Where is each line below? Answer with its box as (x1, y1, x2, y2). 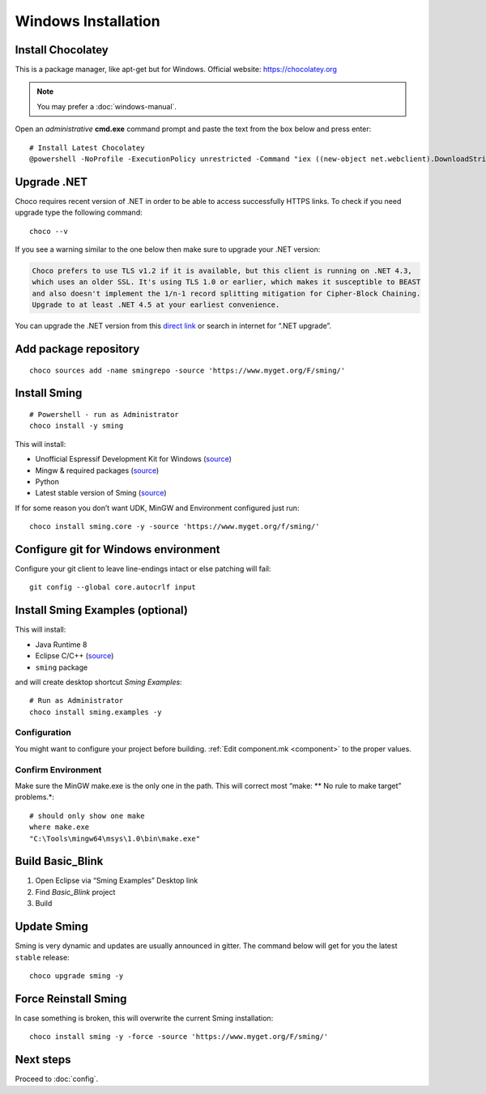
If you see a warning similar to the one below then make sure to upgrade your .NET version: (15, 245, 321, 254)
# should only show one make (29, 811, 145, 820)
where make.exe (29, 823, 90, 832)
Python (35, 477, 60, 486)
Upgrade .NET (15, 175, 88, 189)
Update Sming (15, 920, 88, 934)
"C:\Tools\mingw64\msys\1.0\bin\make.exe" (29, 834, 201, 843)
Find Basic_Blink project (35, 887, 116, 896)
